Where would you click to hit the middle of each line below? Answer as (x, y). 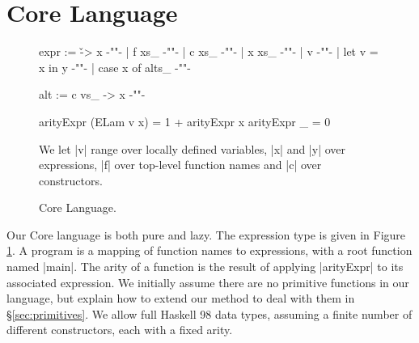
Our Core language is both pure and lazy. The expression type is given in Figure (206, 234)
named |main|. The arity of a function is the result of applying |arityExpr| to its (205, 267)
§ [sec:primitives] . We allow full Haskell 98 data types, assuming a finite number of (209, 313)
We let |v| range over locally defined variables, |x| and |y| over (193, 148)
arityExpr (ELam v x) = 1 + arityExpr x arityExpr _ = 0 (185, 121)
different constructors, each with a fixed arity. (120, 330)
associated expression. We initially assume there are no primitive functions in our (208, 282)
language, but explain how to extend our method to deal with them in (181, 298)
